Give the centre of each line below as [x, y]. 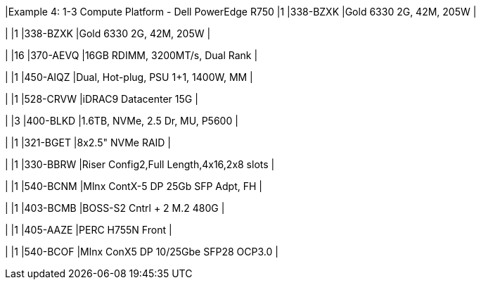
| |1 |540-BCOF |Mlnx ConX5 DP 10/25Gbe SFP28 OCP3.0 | [142, 252]
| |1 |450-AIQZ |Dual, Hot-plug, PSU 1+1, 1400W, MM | [129, 77]
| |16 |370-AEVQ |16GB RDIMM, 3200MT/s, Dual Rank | [132, 55]
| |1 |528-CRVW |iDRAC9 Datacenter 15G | [102, 99]
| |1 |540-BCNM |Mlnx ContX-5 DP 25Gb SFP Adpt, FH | [134, 186]
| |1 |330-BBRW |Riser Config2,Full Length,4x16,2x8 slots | [140, 164]
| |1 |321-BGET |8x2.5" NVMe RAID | [88, 142]
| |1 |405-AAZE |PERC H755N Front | [89, 230]
